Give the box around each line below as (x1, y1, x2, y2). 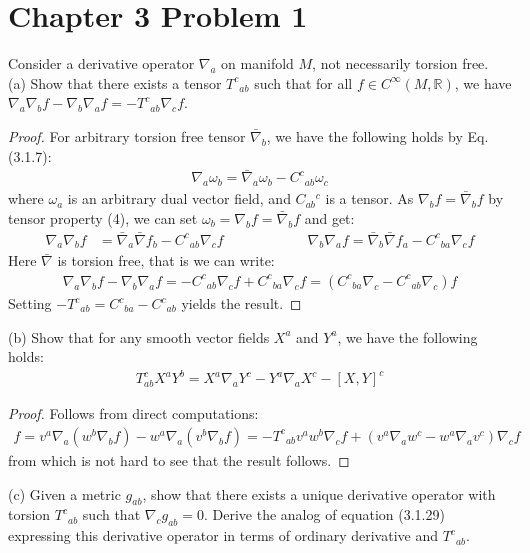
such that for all (254, 72, 353, 93)
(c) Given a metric (8, 483, 121, 504)
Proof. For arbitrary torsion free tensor (8, 125, 246, 146)
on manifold (221, 53, 294, 74)
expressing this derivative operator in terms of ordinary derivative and (8, 525, 438, 546)
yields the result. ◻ (181, 293, 302, 313)
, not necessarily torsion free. (312, 53, 489, 74)
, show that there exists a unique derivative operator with (142, 483, 496, 504)
